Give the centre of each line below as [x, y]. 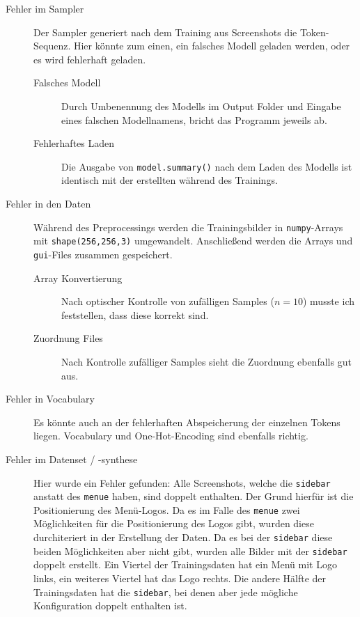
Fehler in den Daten [48, 203]
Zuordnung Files [68, 338]
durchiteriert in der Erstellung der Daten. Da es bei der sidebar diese [183, 537]
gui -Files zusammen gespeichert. [103, 254]
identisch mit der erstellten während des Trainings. [170, 180]
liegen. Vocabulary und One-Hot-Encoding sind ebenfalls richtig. [171, 436]
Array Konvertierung [78, 278]
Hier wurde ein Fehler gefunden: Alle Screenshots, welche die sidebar [182, 482]
